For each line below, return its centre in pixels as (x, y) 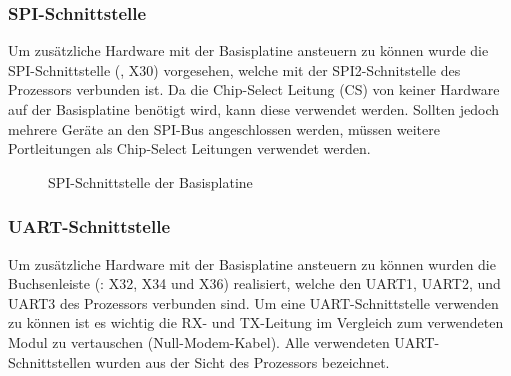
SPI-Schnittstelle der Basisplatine (150, 181)
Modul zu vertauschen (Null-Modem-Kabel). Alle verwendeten (199, 341)
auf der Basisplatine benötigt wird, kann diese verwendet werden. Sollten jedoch (253, 109)
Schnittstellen (49, 361)
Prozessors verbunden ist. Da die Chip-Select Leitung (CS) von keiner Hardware (254, 89)
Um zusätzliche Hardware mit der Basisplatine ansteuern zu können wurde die (248, 50)
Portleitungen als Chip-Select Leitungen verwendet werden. (189, 148)
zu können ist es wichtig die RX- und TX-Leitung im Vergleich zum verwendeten (256, 322)
